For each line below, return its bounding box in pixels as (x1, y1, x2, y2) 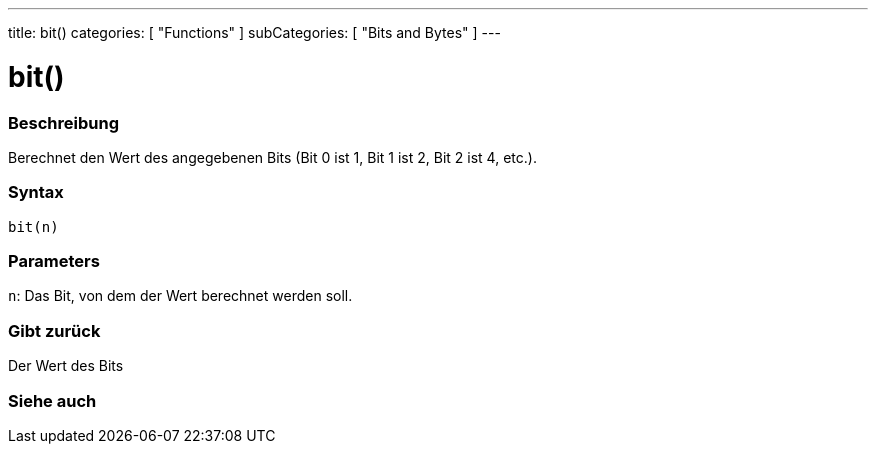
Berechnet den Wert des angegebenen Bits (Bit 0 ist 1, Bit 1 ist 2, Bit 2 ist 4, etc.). (8, 148, 537, 166)
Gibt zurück (8, 320, 101, 341)
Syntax (8, 182, 64, 203)
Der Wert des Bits (8, 357, 124, 375)
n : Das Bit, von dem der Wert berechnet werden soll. (8, 287, 353, 305)
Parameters (8, 251, 100, 271)
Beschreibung (8, 112, 120, 133)
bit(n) (8, 218, 59, 235)
